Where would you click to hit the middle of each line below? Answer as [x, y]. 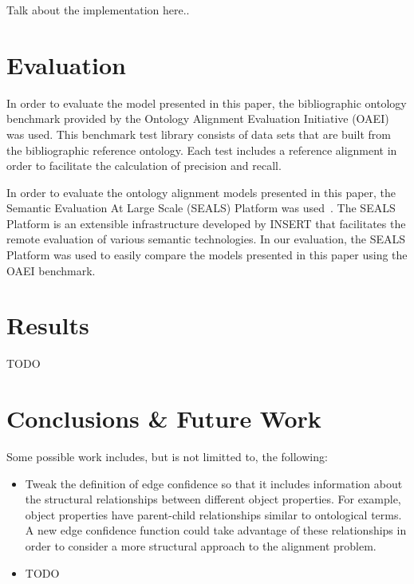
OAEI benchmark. [51, 270]
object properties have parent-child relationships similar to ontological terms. [213, 514]
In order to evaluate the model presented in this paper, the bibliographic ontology [207, 103]
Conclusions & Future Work [164, 418]
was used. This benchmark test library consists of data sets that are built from [199, 134]
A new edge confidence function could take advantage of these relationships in [216, 530]
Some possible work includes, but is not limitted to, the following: [167, 457]
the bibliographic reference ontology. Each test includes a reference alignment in [202, 150]
